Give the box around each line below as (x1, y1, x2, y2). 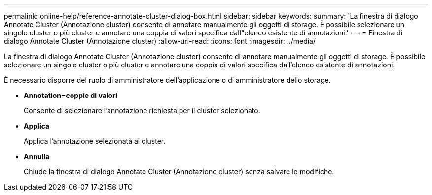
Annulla (24, 152, 50, 161)
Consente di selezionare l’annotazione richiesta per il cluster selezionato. (24, 106, 260, 115)
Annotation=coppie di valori (24, 91, 117, 99)
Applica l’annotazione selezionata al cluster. (24, 137, 166, 145)
